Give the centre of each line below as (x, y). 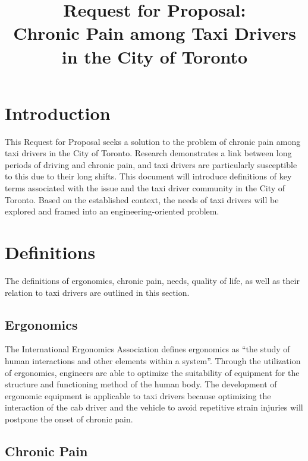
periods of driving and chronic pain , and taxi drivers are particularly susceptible (151, 164)
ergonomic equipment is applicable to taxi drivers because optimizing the (138, 395)
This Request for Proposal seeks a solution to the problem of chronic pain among (153, 141)
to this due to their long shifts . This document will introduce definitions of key (148, 176)
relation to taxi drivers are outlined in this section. (97, 292)
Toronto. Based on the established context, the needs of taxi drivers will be (142, 199)
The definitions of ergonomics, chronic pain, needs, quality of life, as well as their (152, 280)
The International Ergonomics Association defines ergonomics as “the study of (147, 349)
